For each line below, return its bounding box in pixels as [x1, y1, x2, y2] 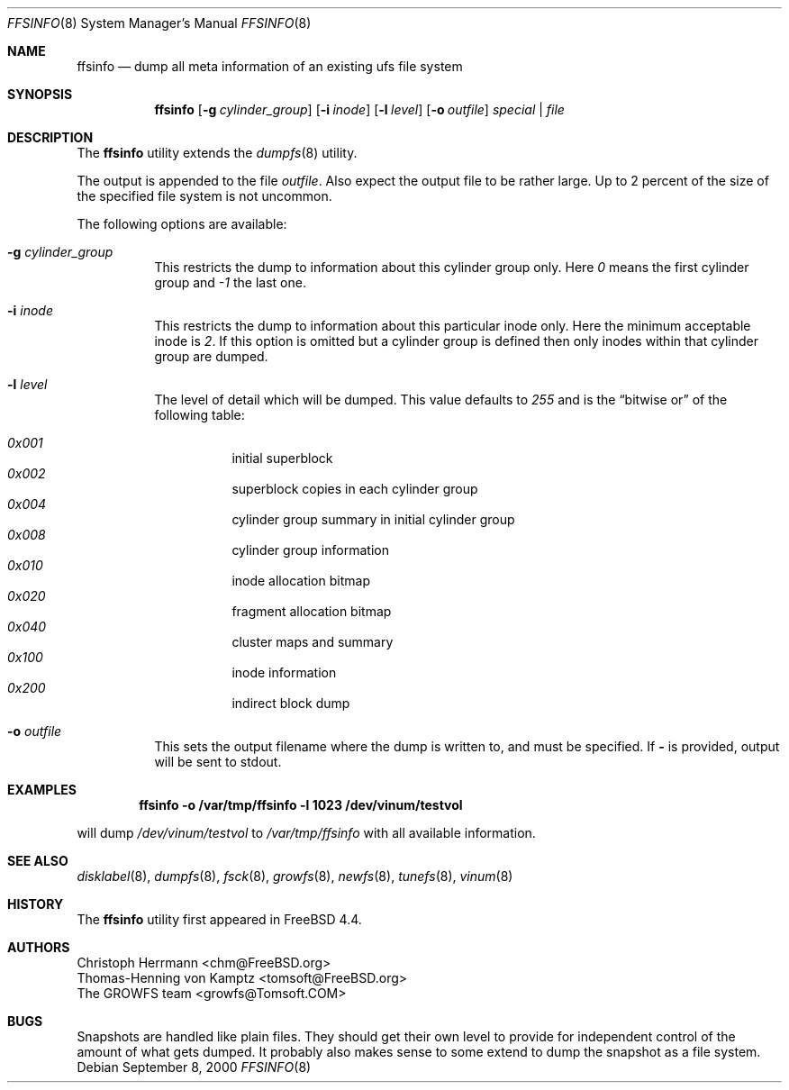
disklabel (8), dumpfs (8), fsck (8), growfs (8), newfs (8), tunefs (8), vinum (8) [77, 868, 513, 884]
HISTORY [7, 896, 64, 912]
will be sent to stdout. [154, 754, 282, 769]
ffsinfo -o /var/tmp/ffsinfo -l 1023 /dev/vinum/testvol [139, 797, 463, 813]
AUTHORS [7, 940, 70, 955]
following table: [154, 407, 245, 422]
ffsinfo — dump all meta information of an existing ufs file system [77, 59, 463, 74]
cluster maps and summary [231, 634, 394, 649]
